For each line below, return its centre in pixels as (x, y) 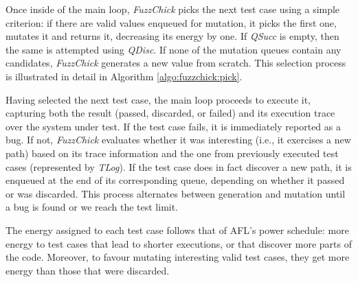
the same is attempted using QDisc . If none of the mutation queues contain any (174, 49)
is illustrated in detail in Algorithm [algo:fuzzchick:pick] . (124, 76)
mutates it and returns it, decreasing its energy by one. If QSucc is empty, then (172, 36)
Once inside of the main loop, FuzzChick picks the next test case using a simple (173, 9)
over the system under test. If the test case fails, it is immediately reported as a (173, 126)
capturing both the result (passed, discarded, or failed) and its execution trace (170, 113)
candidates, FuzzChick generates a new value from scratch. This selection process (176, 63)
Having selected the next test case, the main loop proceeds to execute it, (158, 99)
